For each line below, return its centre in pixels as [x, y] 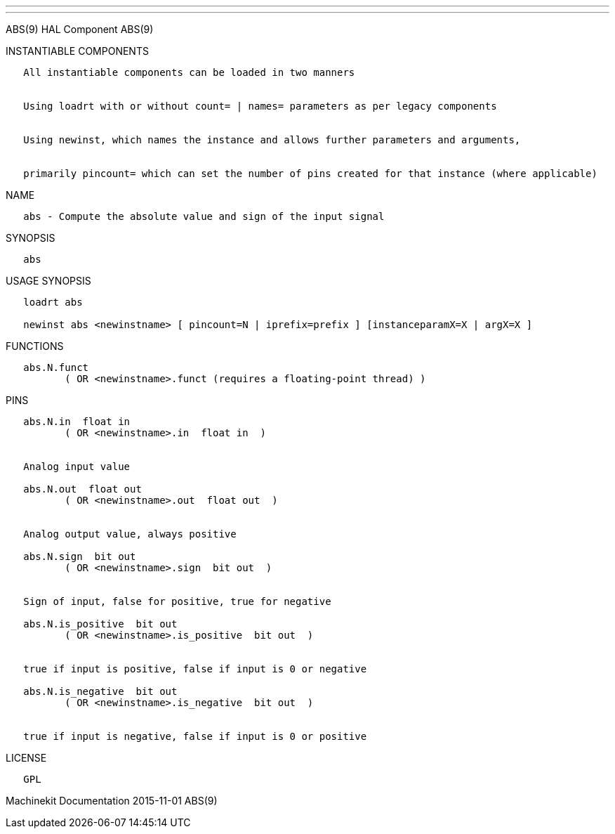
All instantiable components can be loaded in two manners [189, 72]
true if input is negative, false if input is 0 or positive [195, 736]
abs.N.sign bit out [80, 556]
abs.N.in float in [77, 422]
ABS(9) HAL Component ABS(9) [80, 29]
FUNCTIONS [35, 346]
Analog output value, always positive [130, 534]
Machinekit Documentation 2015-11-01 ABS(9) [112, 801]
